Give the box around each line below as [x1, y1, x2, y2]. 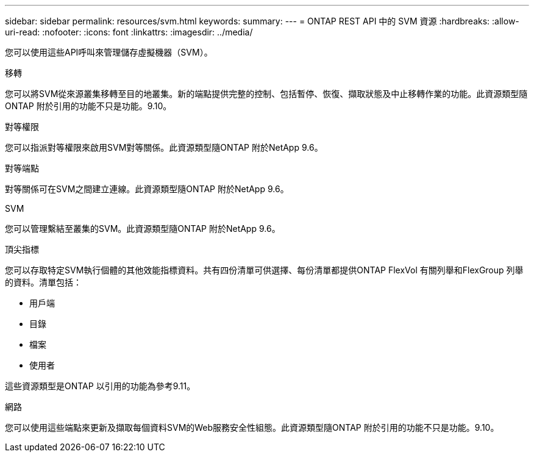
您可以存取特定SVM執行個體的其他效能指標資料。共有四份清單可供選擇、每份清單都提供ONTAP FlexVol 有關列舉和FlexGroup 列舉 [5, 265, 524, 275]
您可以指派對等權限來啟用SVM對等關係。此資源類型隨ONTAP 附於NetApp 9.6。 [5, 142, 323, 153]
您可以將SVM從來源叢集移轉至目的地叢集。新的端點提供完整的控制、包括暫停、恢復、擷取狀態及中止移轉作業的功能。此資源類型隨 [5, 88, 528, 99]
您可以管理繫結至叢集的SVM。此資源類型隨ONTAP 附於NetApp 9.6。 [5, 223, 280, 234]
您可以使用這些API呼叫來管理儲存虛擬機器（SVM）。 [5, 47, 213, 57]
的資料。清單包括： [5, 277, 82, 287]
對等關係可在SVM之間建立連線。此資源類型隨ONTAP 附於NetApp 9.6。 [5, 184, 289, 194]
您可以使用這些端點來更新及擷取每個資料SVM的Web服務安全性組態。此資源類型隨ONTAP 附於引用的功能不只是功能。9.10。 [5, 422, 499, 433]
